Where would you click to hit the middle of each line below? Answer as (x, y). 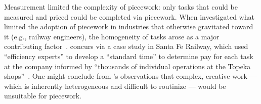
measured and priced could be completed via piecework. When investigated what (129, 16)
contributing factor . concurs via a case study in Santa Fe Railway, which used (126, 46)
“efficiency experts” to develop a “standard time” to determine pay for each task (129, 56)
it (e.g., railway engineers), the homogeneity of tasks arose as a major (112, 36)
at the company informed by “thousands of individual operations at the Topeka (127, 66)
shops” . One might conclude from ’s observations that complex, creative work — (130, 76)
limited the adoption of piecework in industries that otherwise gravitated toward (129, 27)
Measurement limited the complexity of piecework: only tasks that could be (121, 7)
